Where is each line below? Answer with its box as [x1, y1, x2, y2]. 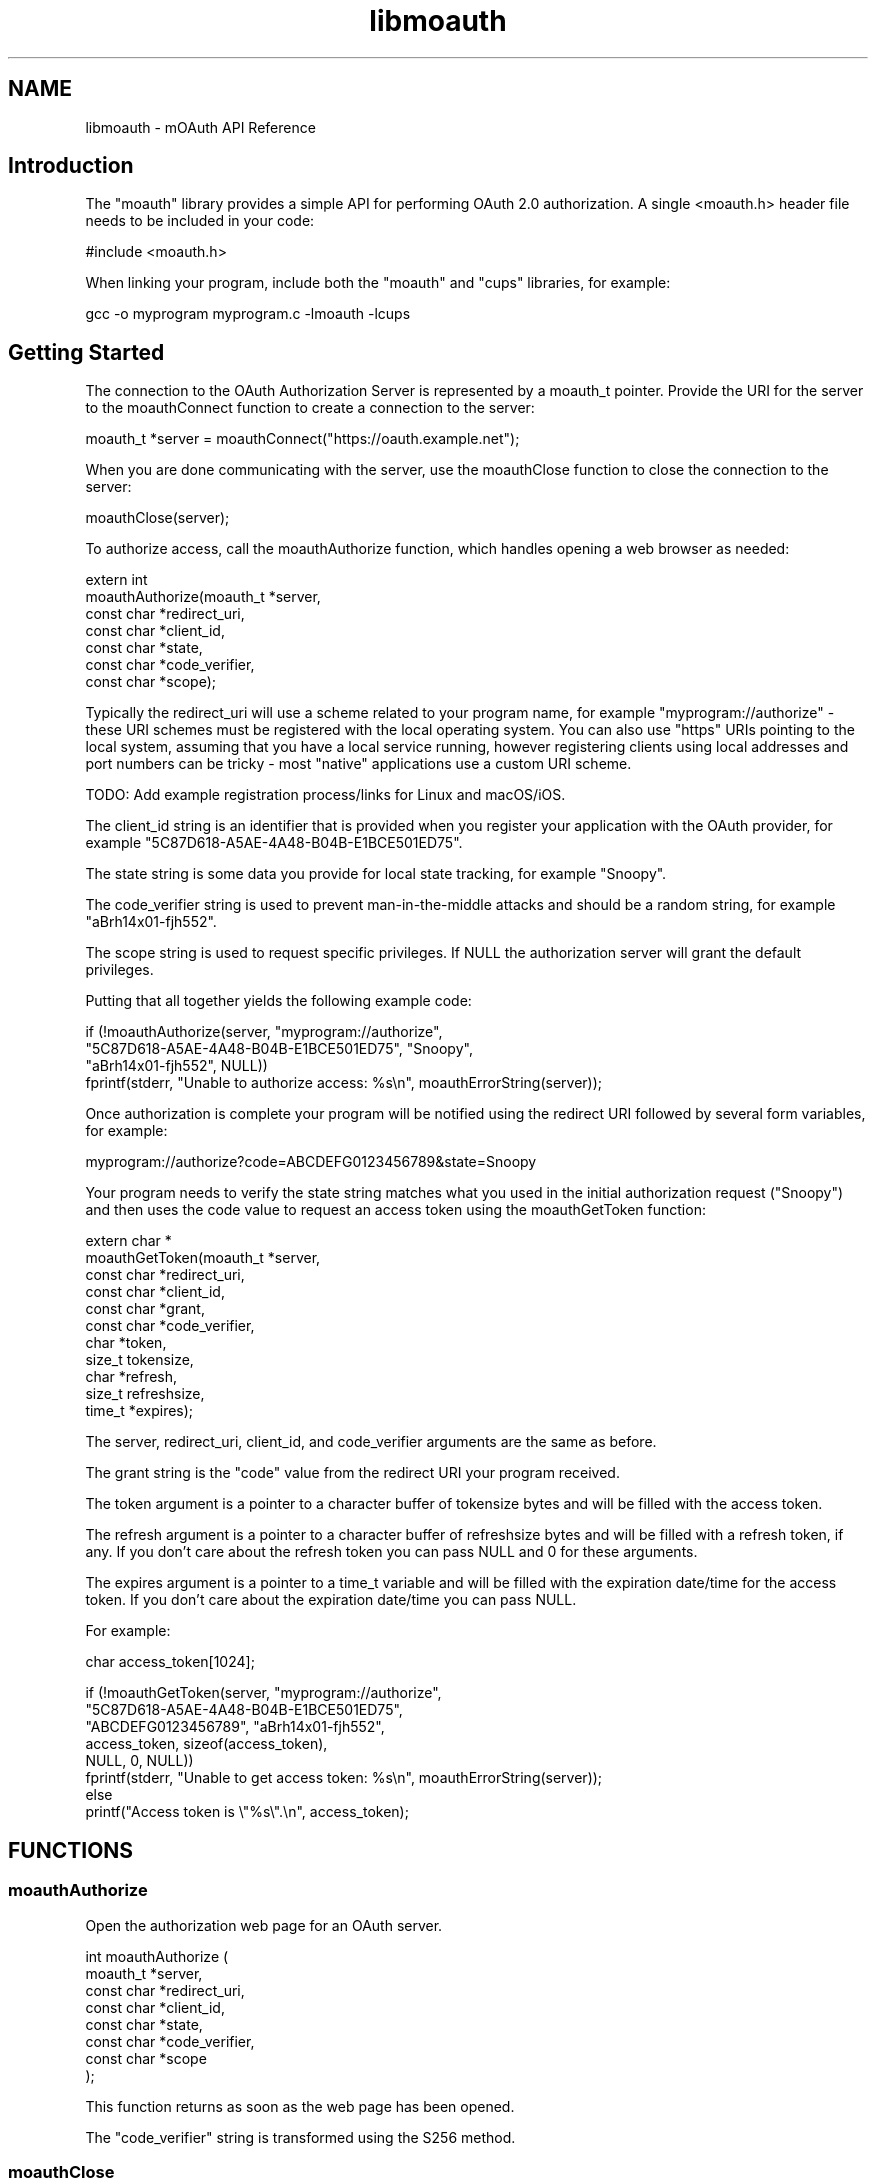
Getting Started [8, 339, 165, 365]
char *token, [85, 1334, 167, 1352]
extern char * [85, 1232, 172, 1250]
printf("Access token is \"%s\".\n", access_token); [85, 1803, 409, 1821]
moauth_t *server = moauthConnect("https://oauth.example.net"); [85, 430, 520, 448]
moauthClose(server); [85, 509, 230, 527]
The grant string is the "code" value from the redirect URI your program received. [85, 1464, 620, 1482]
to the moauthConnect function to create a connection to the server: [85, 399, 535, 417]
